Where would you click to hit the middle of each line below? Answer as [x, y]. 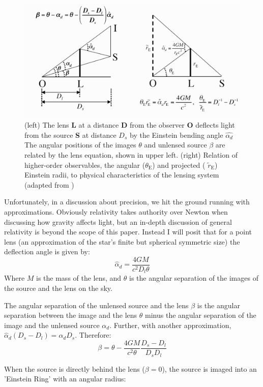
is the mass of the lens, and [79, 278]
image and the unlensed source [52, 325]
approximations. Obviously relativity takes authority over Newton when [116, 211]
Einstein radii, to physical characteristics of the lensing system [122, 175]
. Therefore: [93, 335]
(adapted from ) [49, 184]
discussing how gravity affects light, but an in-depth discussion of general [118, 221]
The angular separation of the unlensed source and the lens [96, 305]
